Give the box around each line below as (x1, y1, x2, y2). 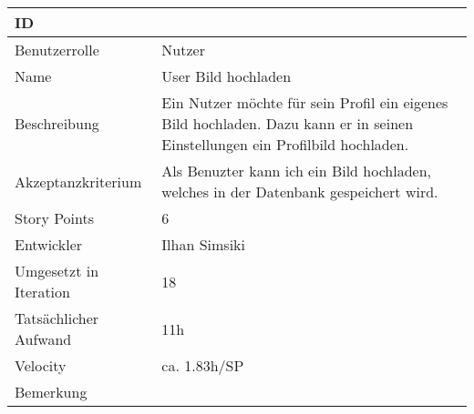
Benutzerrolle (15, 39, 99, 60)
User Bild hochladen (161, 66, 292, 86)
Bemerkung (15, 381, 88, 402)
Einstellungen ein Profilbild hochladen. (161, 134, 409, 155)
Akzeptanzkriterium (15, 170, 142, 192)
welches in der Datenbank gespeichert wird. (161, 181, 438, 202)
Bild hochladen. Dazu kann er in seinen (161, 113, 414, 134)
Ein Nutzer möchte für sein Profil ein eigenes (161, 92, 448, 113)
